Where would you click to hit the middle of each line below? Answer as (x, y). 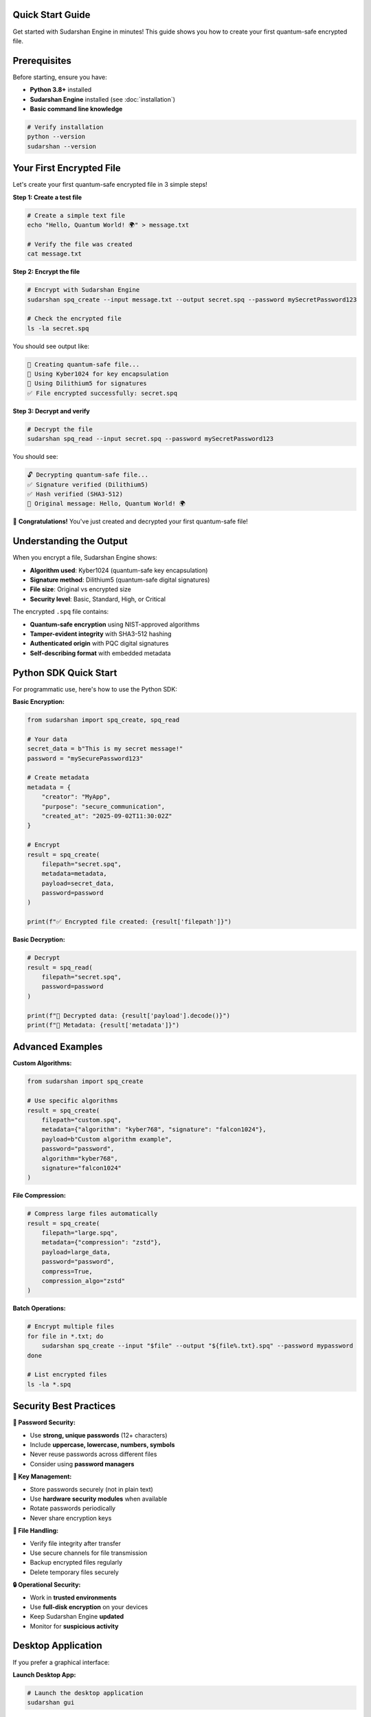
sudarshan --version (61, 146)
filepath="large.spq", (80, 1233)
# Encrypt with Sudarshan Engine (83, 290)
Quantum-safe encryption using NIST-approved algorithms (115, 624)
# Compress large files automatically (92, 1214)
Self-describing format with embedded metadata (100, 653)
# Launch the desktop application (85, 1693)
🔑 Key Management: (42, 1477)
